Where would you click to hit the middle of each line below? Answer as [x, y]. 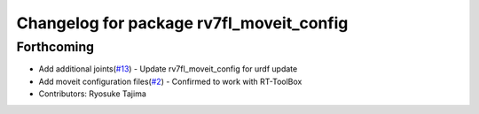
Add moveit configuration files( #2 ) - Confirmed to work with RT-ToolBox [170, 81]
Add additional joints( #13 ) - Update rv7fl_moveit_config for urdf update [168, 69]
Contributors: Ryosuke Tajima [92, 94]
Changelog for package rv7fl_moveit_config [182, 23]
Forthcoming [55, 47]
